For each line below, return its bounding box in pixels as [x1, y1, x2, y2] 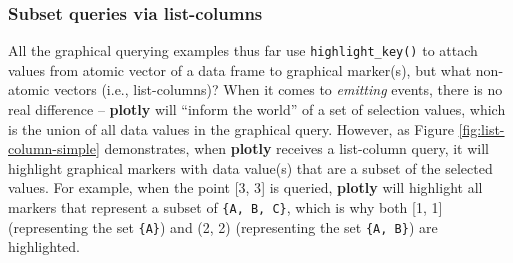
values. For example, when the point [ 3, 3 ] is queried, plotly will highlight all [8, 177, 483, 198]
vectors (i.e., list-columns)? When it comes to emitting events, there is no [53, 79, 503, 100]
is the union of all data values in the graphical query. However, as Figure [8, 118, 454, 139]
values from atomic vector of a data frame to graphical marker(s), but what [8, 59, 472, 80]
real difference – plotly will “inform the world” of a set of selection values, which [8, 99, 506, 120]
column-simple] [8, 138, 100, 159]
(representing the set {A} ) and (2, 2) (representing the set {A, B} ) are [8, 216, 438, 237]
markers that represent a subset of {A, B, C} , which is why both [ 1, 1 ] [8, 197, 443, 218]
